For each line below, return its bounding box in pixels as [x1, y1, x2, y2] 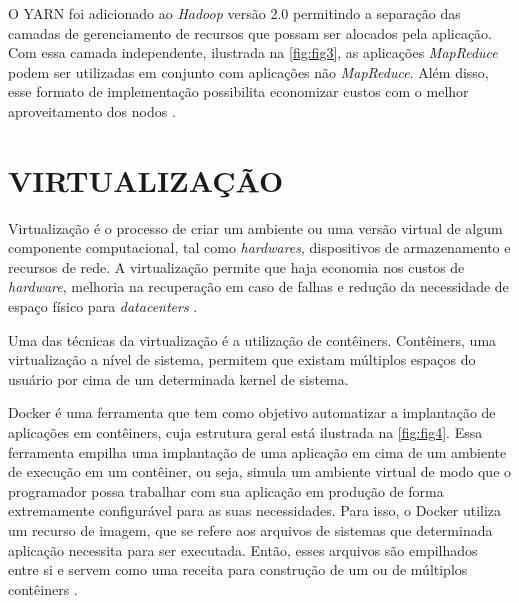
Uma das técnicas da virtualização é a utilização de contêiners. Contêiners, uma [8, 329, 497, 350]
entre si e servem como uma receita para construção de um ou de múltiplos [8, 559, 468, 580]
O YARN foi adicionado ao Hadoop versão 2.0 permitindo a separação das [8, 3, 461, 23]
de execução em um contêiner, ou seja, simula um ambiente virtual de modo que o [8, 461, 512, 482]
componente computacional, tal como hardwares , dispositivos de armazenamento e [8, 237, 511, 258]
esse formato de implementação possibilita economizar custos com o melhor [8, 81, 469, 102]
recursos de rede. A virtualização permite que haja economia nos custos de [8, 256, 465, 277]
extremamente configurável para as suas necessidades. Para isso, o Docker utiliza [8, 500, 502, 521]
